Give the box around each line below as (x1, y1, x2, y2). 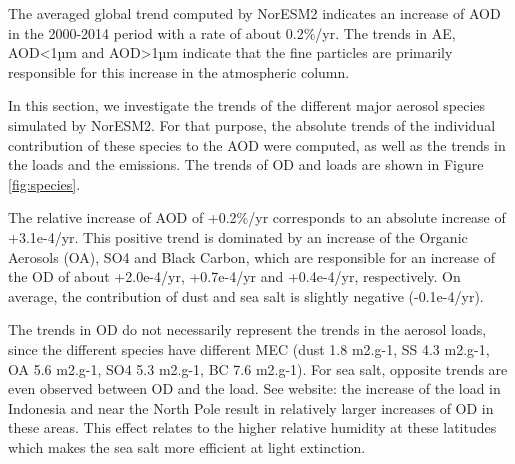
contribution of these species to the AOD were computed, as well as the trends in (8, 134, 506, 155)
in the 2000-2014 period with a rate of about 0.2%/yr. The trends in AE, (8, 22, 456, 43)
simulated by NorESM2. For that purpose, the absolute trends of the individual (8, 114, 496, 135)
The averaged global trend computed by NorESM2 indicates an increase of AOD (8, 3, 501, 23)
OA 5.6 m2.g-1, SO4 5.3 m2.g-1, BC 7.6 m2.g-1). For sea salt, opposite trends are (8, 358, 508, 379)
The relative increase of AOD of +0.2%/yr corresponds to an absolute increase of (8, 207, 506, 228)
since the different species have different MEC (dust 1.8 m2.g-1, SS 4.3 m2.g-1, (8, 338, 490, 359)
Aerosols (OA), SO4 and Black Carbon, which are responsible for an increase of (8, 246, 495, 267)
